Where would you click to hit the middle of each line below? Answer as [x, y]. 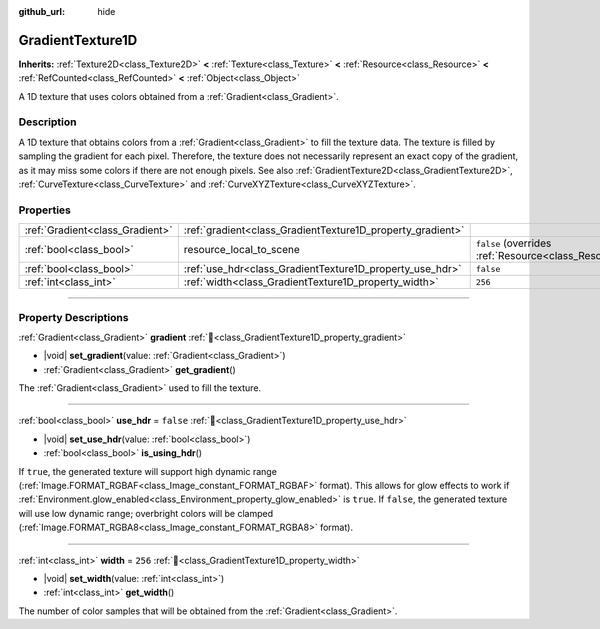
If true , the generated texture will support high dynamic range [147, 471]
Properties [45, 210]
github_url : [41, 11]
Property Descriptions [73, 317]
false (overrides [513, 243]
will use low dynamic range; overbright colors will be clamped [146, 513]
